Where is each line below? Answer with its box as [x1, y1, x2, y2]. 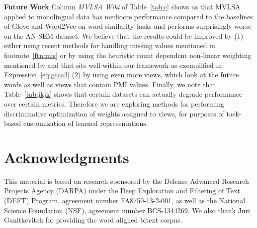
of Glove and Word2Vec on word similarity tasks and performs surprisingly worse [4, 21, 252, 31]
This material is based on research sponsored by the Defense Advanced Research [4, 175, 249, 186]
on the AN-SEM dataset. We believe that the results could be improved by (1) [4, 30, 244, 41]
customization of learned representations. [23, 118, 148, 128]
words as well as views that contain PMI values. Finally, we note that [4, 79, 216, 89]
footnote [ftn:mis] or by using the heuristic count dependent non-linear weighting [4, 50, 252, 60]
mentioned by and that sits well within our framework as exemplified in [4, 59, 222, 70]
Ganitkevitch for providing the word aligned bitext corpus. [4, 215, 182, 225]
